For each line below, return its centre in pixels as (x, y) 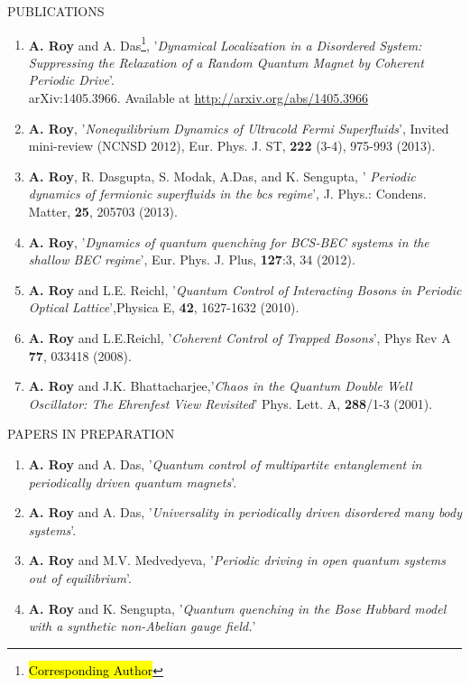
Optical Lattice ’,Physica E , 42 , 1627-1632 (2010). (164, 307)
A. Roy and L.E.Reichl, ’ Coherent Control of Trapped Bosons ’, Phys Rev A (240, 337)
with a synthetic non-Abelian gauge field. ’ (142, 626)
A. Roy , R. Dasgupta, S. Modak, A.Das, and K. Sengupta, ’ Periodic (222, 176)
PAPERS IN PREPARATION (91, 434)
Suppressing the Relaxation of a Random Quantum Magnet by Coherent (226, 62)
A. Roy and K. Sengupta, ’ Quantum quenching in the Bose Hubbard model (237, 608)
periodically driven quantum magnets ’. (133, 482)
